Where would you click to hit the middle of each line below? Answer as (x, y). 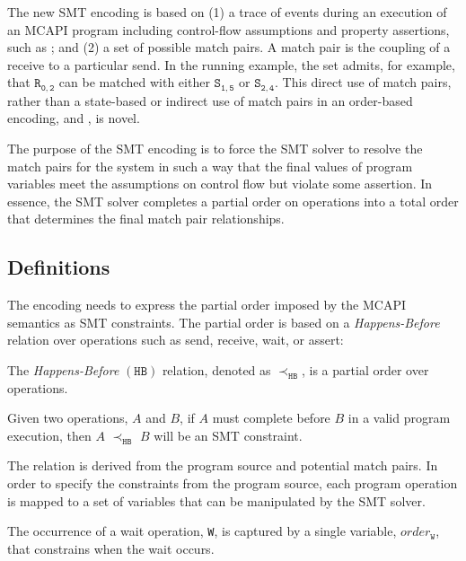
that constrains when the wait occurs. (111, 548)
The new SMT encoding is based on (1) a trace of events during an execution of (227, 12)
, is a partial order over (365, 369)
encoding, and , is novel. (74, 118)
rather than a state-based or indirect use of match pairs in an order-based (210, 100)
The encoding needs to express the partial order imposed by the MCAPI (207, 305)
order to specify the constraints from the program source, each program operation (233, 482)
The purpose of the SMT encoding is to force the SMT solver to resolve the (215, 149)
